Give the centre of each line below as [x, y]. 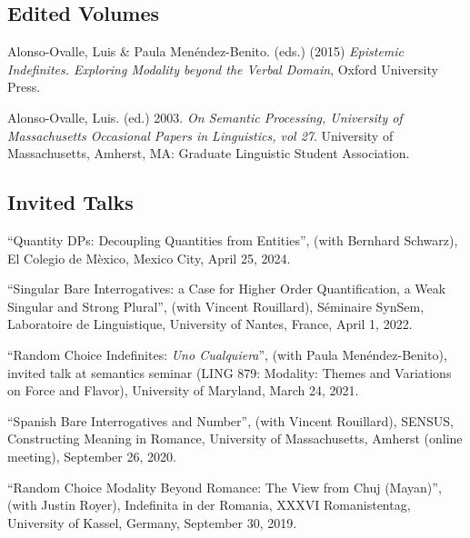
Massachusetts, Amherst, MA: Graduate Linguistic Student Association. [209, 153]
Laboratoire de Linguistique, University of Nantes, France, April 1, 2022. [210, 324]
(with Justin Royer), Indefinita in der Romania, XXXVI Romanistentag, [209, 505]
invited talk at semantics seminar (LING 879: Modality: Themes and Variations [230, 372]
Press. [24, 87]
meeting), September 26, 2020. [92, 456]
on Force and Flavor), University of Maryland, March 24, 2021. [183, 390]
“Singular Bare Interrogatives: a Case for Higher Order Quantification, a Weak [227, 289]
